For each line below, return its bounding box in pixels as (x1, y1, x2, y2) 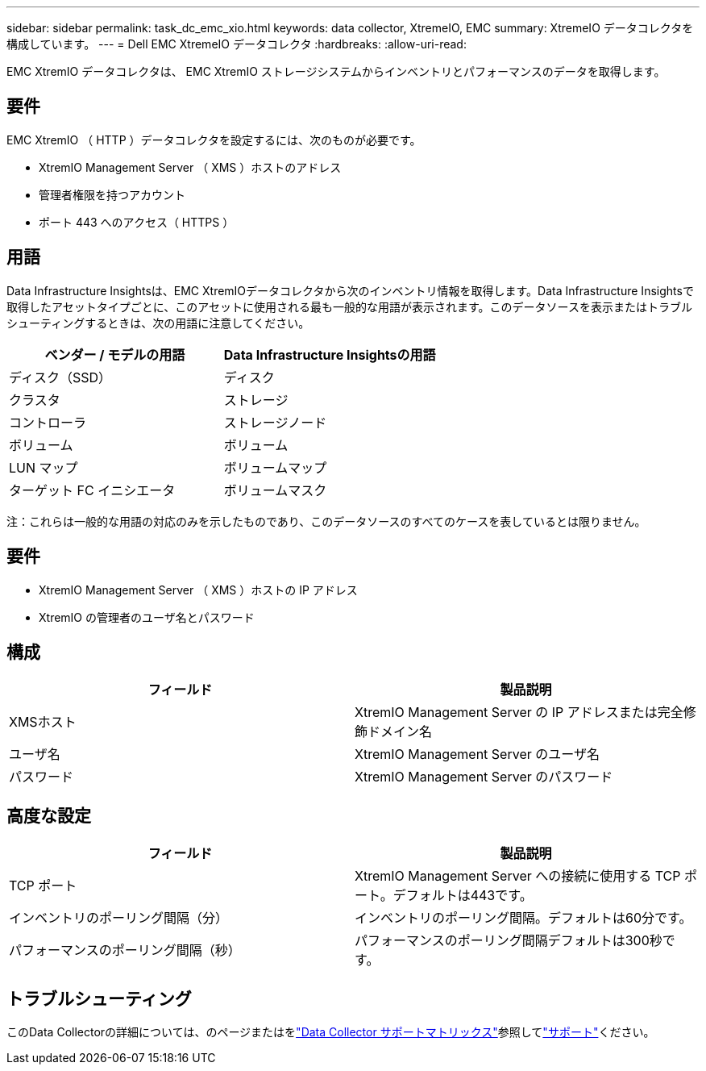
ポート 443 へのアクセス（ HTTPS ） (39, 215, 235, 229)
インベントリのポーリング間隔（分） (9, 910, 229, 927)
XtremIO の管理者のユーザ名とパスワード (39, 610, 255, 624)
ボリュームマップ (223, 459, 327, 476)
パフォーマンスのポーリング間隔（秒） (9, 942, 241, 959)
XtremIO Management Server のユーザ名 (355, 746, 600, 763)
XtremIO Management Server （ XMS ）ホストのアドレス (39, 160, 342, 174)
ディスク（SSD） (9, 369, 111, 385)
